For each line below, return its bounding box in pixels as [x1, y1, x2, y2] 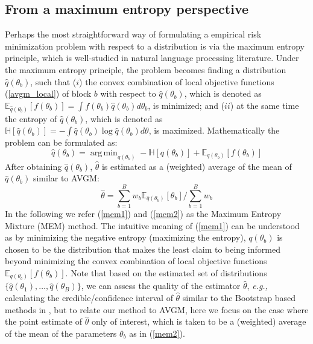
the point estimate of [5, 315, 83, 328]
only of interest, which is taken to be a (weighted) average [91, 315, 306, 328]
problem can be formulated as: [5, 136, 118, 149]
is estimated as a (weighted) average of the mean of [101, 160, 292, 172]
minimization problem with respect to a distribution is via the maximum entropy [5, 39, 305, 52]
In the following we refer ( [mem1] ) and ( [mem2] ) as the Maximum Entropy [5, 207, 282, 219]
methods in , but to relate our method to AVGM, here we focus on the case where [5, 303, 309, 316]
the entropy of [5, 112, 57, 125]
